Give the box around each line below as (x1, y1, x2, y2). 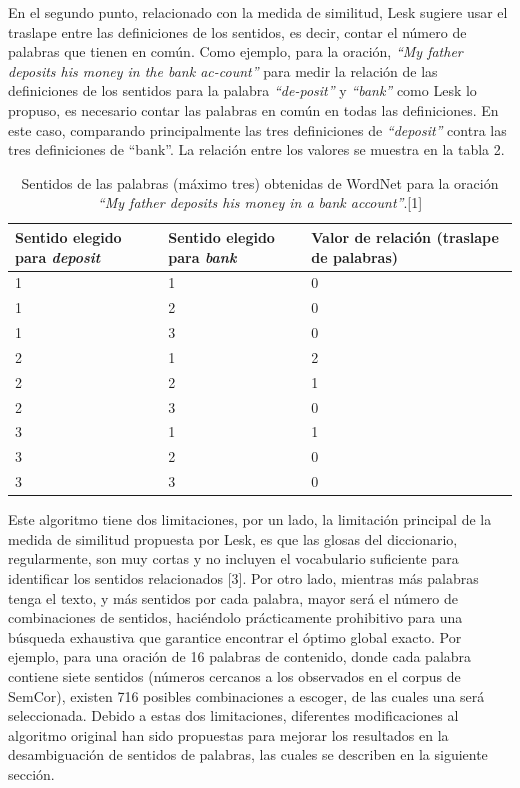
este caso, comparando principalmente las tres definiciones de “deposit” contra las (8, 119, 507, 140)
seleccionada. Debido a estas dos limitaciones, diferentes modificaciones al (8, 705, 459, 726)
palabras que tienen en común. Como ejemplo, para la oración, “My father (8, 41, 463, 62)
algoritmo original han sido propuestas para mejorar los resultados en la (8, 724, 449, 745)
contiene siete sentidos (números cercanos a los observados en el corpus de (8, 665, 461, 686)
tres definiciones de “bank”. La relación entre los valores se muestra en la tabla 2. (8, 139, 505, 160)
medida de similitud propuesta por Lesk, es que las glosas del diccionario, (8, 528, 458, 549)
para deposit (15, 246, 101, 267)
